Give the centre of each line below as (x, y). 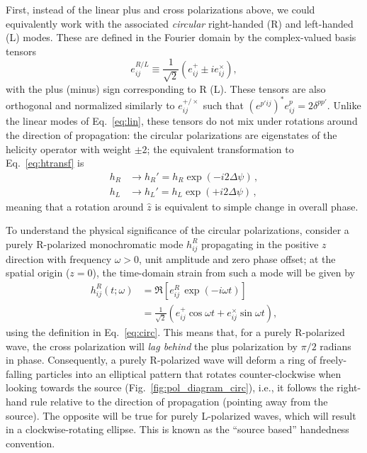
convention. (30, 443)
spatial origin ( (38, 273)
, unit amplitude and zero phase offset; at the (237, 258)
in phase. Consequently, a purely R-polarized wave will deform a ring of (161, 360)
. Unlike (344, 105)
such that (223, 105)
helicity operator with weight (69, 149)
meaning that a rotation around (75, 206)
